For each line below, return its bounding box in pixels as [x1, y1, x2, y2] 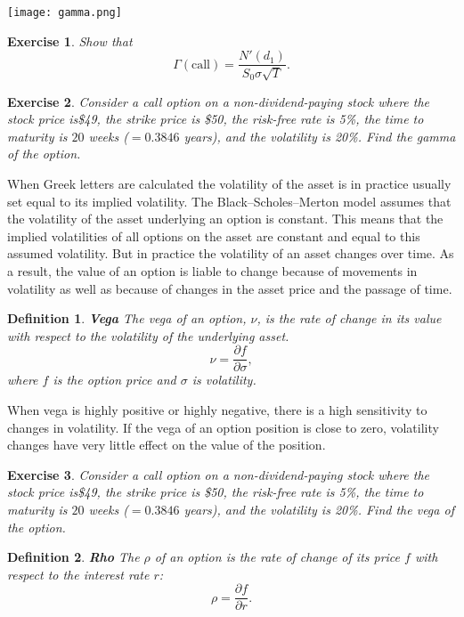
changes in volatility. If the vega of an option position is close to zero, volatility [7, 418, 439, 436]
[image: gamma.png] [7, 6, 122, 19]
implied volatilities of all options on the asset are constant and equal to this [7, 226, 420, 245]
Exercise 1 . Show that [7, 31, 133, 50]
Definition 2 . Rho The [7, 548, 140, 566]
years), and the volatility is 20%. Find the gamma [183, 126, 456, 145]
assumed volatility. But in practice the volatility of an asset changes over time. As [7, 244, 454, 263]
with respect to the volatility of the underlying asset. [7, 326, 289, 345]
